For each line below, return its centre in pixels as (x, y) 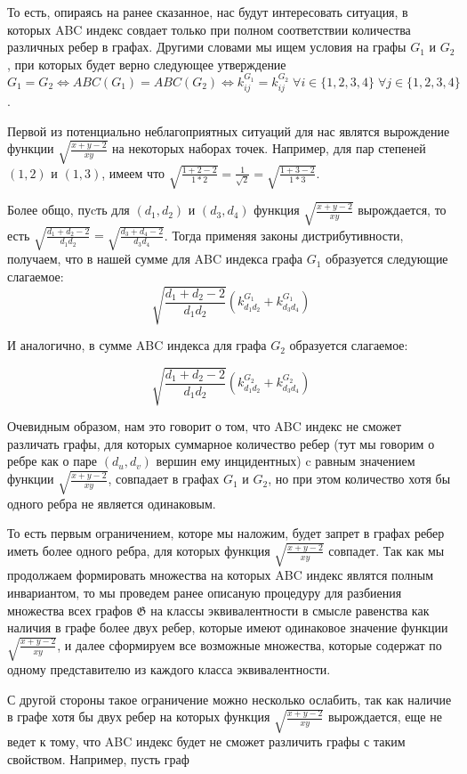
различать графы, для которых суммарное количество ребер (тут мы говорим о (221, 443)
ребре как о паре (52, 461)
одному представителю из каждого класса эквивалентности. (169, 669)
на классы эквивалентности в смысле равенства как (290, 610)
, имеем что (133, 172)
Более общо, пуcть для (68, 210)
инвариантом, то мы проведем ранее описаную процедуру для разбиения (205, 592)
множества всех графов (70, 610)
